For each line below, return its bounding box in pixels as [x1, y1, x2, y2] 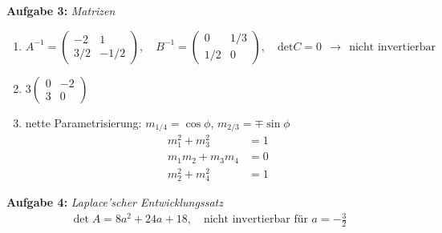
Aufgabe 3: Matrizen [6, 2, 116, 18]
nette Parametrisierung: [25, 114, 142, 131]
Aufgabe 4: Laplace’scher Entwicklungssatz [6, 194, 223, 211]
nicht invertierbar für [203, 214, 308, 226]
